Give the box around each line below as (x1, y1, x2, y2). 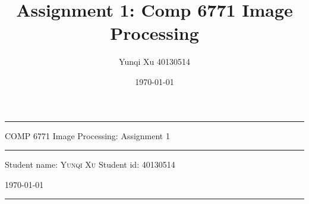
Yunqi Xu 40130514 (119, 55, 190, 68)
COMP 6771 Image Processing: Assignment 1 (5, 129, 170, 142)
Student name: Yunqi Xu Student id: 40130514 (5, 158, 175, 171)
